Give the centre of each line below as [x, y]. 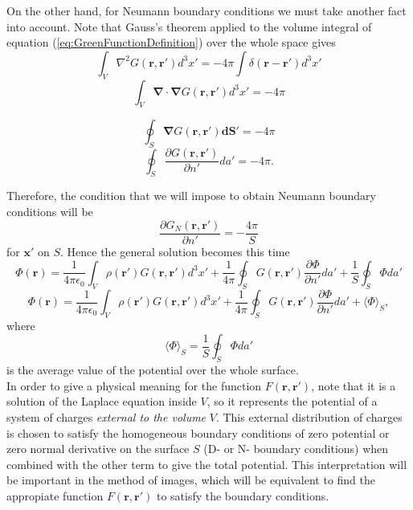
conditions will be [50, 212]
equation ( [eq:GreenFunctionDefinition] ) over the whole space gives [171, 42]
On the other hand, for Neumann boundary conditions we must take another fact [206, 10]
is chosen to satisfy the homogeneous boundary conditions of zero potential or [198, 432]
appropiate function [55, 495]
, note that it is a [354, 385]
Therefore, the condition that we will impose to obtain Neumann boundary [191, 196]
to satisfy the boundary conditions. [243, 495]
